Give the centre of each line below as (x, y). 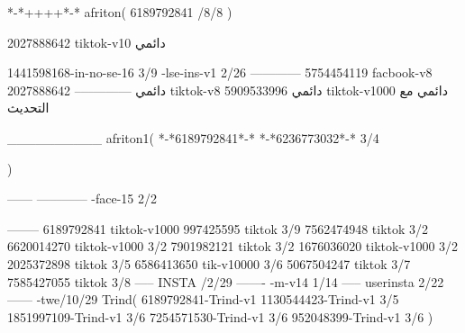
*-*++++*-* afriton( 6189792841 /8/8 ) (120, 12)
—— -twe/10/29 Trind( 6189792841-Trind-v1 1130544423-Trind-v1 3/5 (203, 299)
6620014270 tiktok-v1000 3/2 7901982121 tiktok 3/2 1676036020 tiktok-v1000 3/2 (233, 246)
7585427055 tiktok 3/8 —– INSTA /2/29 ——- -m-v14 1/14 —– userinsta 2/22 (226, 281)
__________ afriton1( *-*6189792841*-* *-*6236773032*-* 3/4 (193, 137)
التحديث (28, 108)
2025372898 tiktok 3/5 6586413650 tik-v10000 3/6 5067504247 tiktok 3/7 (209, 263)
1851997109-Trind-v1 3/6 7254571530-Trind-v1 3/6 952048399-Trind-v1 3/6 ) (220, 316)
